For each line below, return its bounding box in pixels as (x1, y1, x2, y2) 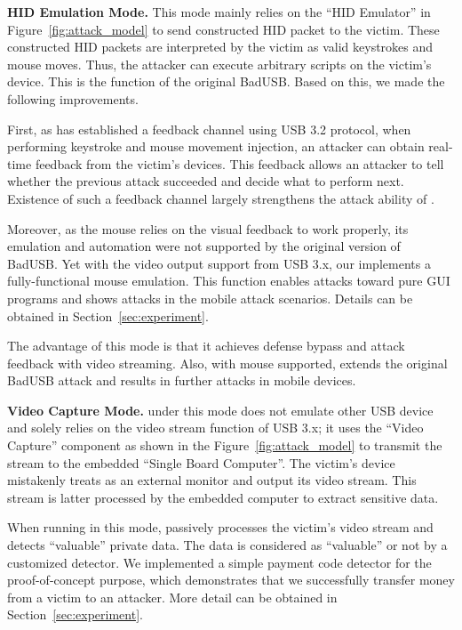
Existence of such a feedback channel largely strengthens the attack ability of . (7, 189, 434, 207)
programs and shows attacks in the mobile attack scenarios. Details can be (7, 288, 413, 307)
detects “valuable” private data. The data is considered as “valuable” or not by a (7, 536, 448, 554)
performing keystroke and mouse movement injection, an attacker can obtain (7, 137, 425, 156)
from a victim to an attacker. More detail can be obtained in (7, 587, 338, 606)
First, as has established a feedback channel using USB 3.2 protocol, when (7, 119, 411, 138)
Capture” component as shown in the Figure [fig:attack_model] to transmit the (7, 436, 442, 455)
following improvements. (7, 89, 139, 108)
